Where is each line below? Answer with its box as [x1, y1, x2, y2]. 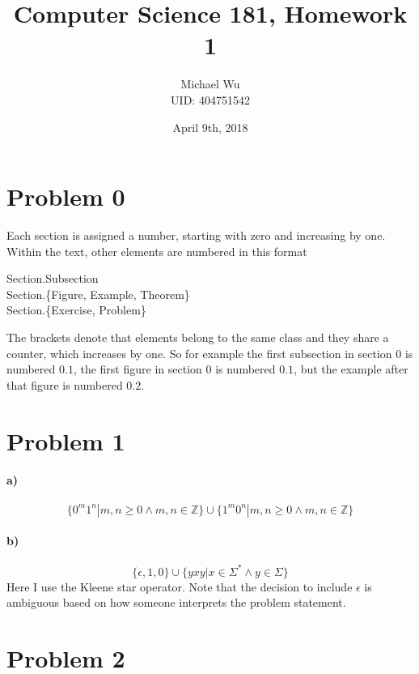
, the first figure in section [73, 360, 202, 378]
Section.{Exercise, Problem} [6, 301, 146, 318]
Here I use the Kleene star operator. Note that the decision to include [6, 578, 353, 595]
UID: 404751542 [171, 91, 250, 108]
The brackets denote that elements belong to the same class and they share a [6, 329, 389, 345]
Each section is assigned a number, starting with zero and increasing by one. [6, 227, 386, 244]
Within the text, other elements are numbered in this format [6, 242, 307, 259]
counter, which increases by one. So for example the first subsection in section [6, 344, 392, 361]
